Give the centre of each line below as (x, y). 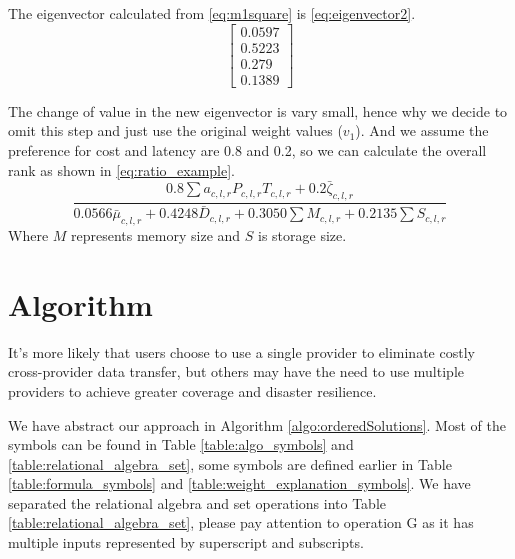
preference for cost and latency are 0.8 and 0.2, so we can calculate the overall (247, 149)
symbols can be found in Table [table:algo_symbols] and (181, 444)
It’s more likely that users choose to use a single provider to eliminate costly (241, 351)
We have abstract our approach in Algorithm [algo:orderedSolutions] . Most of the (257, 424)
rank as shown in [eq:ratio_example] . (121, 169)
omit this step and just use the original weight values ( (175, 130)
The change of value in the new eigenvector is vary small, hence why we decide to (258, 110)
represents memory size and (156, 235)
